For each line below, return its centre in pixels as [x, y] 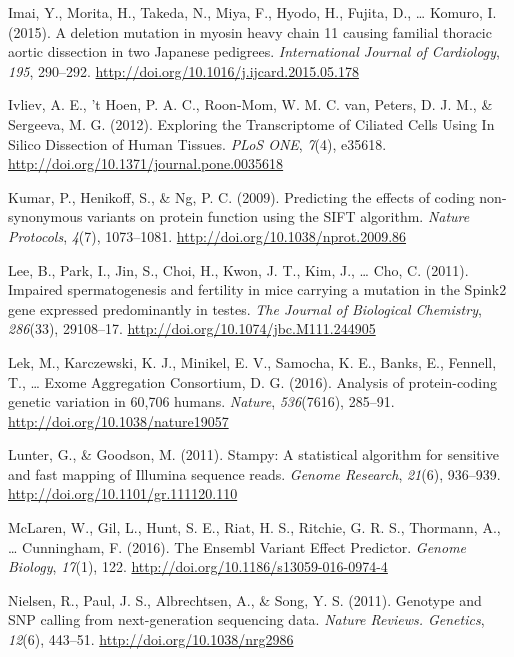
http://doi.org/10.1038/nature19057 [118, 420]
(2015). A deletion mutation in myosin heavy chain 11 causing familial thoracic [250, 31]
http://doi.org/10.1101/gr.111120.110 [123, 493]
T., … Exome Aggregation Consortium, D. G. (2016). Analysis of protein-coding [252, 381]
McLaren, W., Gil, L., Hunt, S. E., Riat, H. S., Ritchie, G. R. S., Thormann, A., [254, 527]
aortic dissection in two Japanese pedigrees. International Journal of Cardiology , [254, 51]
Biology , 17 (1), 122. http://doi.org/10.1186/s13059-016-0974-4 [198, 566]
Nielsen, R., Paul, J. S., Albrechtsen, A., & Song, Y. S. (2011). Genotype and [245, 599]
